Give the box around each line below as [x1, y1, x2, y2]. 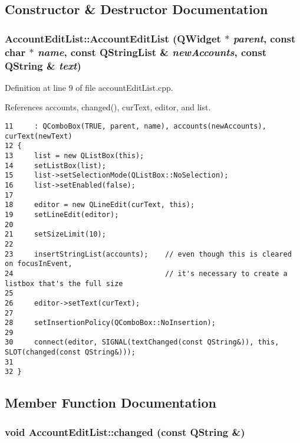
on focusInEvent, [5, 260, 72, 268]
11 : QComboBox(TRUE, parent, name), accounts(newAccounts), [5, 122, 266, 131]
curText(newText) [5, 132, 72, 140]
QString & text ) [5, 58, 81, 73]
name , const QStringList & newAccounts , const [37, 44, 267, 59]
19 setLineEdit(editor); [5, 210, 119, 219]
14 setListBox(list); [5, 161, 106, 170]
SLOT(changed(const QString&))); [5, 348, 136, 357]
